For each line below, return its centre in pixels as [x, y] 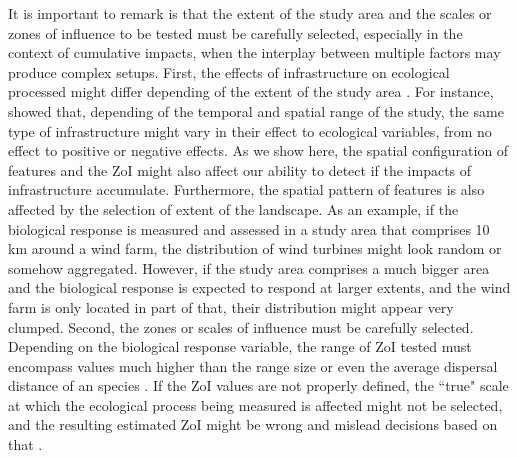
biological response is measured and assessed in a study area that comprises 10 [249, 228]
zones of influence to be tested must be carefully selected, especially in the [235, 32]
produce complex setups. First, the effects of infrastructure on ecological [229, 71]
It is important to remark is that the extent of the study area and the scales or [250, 13]
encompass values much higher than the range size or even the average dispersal [253, 365]
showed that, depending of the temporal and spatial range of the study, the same [256, 110]
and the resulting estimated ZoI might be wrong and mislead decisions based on [253, 424]
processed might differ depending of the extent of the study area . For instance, [251, 91]
